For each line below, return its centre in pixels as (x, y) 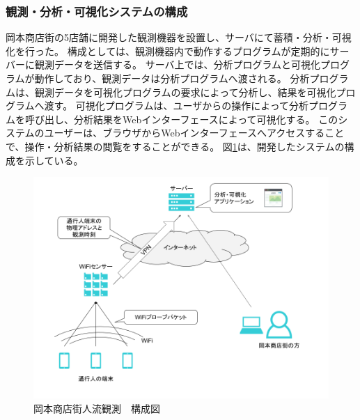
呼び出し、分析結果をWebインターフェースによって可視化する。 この (181, 119)
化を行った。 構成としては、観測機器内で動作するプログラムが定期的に (168, 50)
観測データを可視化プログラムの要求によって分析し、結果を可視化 (185, 92)
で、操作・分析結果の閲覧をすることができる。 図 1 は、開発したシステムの (175, 146)
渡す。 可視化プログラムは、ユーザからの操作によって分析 (177, 106)
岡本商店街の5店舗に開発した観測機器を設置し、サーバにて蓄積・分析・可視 (179, 37)
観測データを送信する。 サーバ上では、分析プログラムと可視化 (178, 64)
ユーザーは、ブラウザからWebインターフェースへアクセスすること (194, 133)
